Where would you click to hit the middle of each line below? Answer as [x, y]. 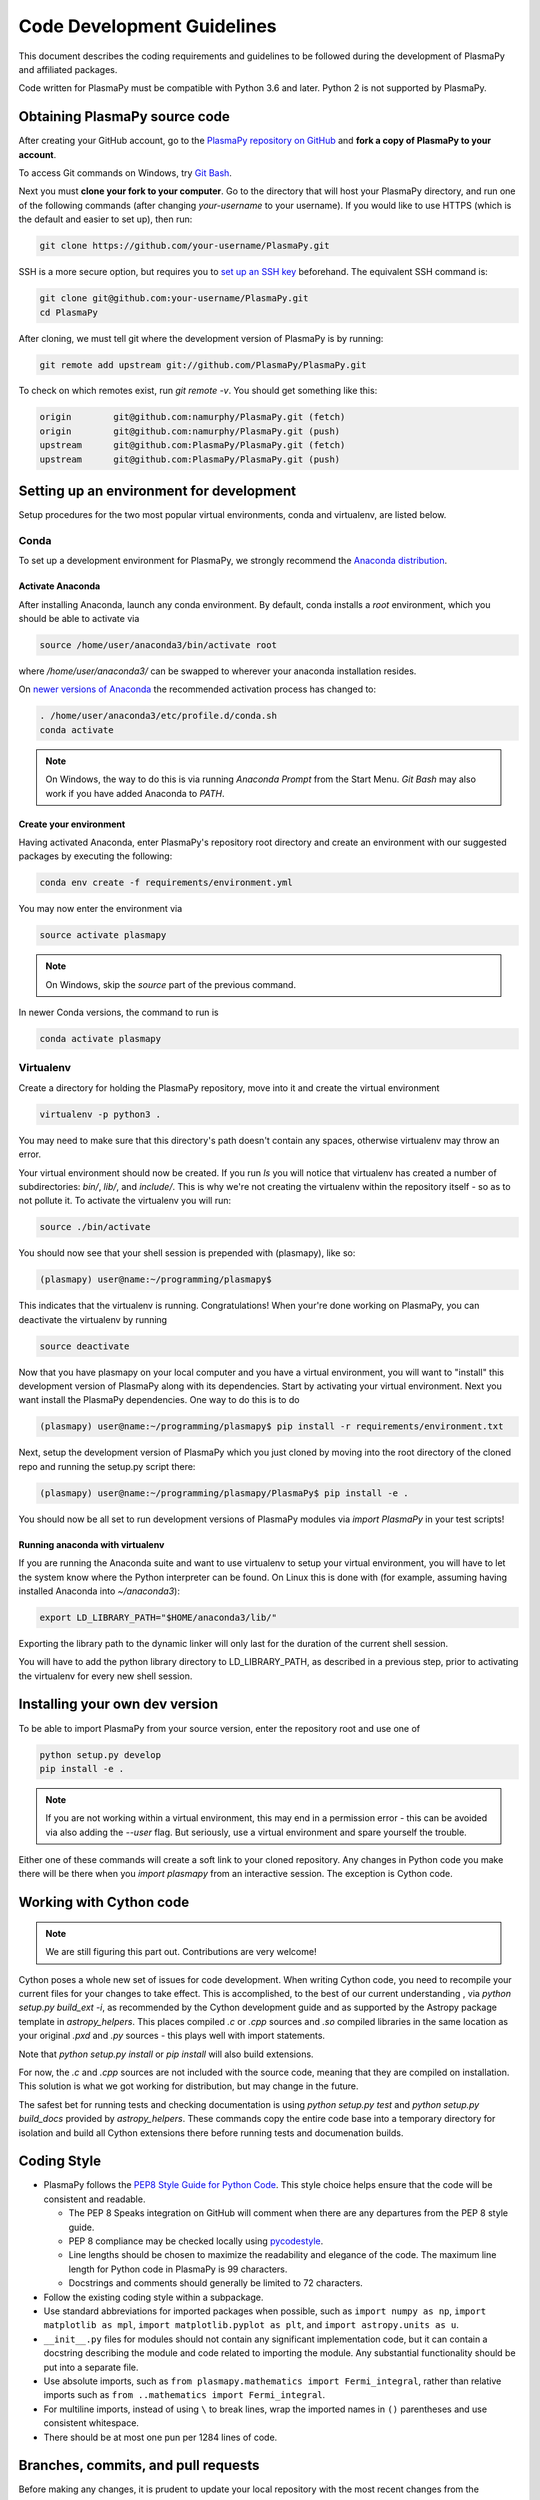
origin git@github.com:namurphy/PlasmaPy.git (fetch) [192, 417]
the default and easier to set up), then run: [105, 219]
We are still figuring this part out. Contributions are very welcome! [181, 1952]
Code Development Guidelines [147, 26]
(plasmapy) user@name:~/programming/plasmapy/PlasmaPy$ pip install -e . [224, 1493]
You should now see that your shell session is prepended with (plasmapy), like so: [187, 1253]
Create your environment [72, 824]
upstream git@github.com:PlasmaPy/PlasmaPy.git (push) [190, 459]
